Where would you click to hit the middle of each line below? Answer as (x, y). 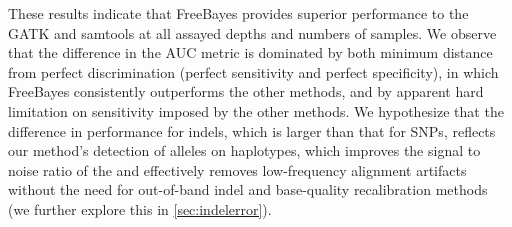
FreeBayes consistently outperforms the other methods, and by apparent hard (246, 91)
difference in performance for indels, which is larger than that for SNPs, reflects (252, 130)
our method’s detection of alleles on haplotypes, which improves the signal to (244, 150)
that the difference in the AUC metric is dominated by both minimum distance (250, 52)
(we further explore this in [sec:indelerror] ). (140, 208)
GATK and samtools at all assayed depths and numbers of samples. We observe (252, 32)
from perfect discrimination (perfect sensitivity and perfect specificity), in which (253, 71)
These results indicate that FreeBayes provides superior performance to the (238, 13)
